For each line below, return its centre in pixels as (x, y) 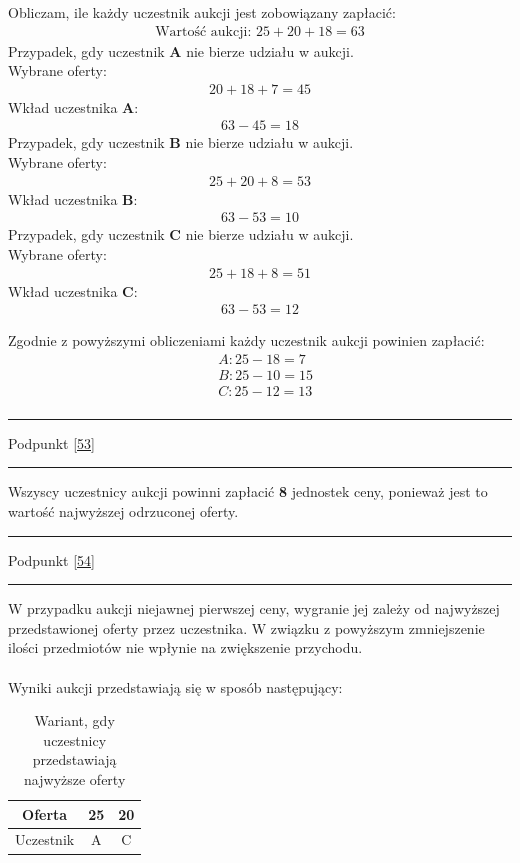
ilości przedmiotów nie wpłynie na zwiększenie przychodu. (185, 647)
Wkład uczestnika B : (73, 198)
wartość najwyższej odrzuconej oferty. (123, 511)
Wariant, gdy (74, 720)
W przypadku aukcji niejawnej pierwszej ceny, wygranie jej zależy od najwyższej (254, 608)
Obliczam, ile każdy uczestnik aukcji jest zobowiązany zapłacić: (202, 12)
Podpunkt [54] (51, 559)
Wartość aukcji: (203, 31)
